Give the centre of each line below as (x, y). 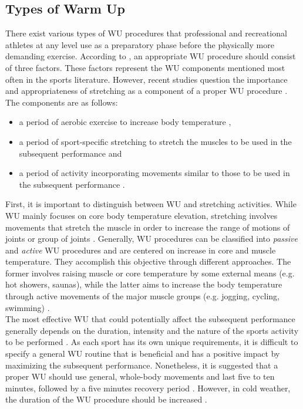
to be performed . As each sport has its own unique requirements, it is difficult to (152, 342)
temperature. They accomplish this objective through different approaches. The (148, 261)
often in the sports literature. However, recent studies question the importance (147, 79)
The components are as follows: (62, 102)
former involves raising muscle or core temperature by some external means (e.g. (150, 273)
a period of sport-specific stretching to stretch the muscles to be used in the (155, 141)
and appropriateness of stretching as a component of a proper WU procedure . (147, 91)
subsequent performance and (70, 153)
